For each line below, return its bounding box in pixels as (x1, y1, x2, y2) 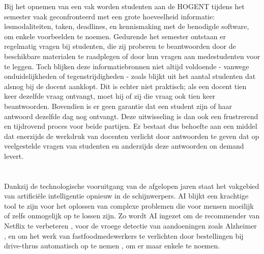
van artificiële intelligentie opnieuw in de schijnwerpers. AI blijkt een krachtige (4, 190, 249, 201)
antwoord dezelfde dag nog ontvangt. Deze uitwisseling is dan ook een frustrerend (4, 110, 258, 121)
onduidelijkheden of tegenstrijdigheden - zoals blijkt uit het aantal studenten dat (4, 71, 256, 81)
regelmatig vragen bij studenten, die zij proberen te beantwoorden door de (4, 41, 236, 51)
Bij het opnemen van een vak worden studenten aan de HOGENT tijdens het (4, 1, 245, 11)
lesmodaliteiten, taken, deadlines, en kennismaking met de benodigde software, (4, 21, 249, 32)
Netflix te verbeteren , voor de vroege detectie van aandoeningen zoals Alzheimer (4, 220, 257, 231)
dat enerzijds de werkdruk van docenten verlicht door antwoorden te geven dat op (4, 130, 259, 141)
